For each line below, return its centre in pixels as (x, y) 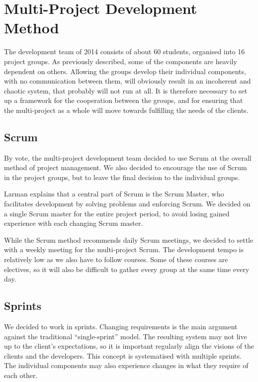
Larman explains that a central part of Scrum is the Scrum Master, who (114, 194)
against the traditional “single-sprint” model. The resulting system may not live (126, 336)
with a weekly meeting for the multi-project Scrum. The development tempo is (124, 249)
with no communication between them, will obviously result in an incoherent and (128, 81)
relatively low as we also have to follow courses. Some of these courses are (116, 259)
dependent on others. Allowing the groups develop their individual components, (125, 71)
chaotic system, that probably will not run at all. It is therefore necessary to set (126, 90)
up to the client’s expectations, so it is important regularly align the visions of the (129, 346)
